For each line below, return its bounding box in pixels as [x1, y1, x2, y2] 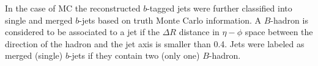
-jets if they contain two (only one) [68, 49, 200, 62]
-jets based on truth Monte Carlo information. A [79, 13, 262, 26]
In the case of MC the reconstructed [5, 2, 141, 14]
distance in [179, 25, 220, 38]
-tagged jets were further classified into [147, 2, 292, 14]
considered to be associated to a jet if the [5, 25, 160, 38]
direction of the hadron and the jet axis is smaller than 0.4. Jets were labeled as [5, 37, 305, 50]
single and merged [5, 13, 73, 26]
